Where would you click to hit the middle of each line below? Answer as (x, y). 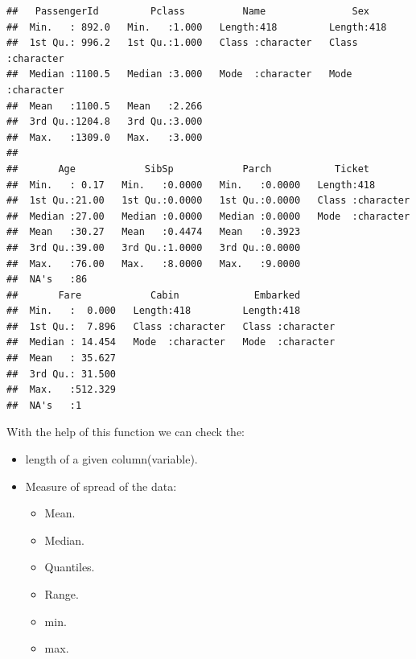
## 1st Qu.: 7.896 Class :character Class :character (171, 326)
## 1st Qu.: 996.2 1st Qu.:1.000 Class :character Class (182, 43)
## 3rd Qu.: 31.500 (62, 374)
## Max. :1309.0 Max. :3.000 (105, 137)
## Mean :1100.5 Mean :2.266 (105, 106)
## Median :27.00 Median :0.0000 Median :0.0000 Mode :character (208, 216)
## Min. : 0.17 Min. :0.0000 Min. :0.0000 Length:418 (191, 185)
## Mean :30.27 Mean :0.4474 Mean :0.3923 (154, 232)
